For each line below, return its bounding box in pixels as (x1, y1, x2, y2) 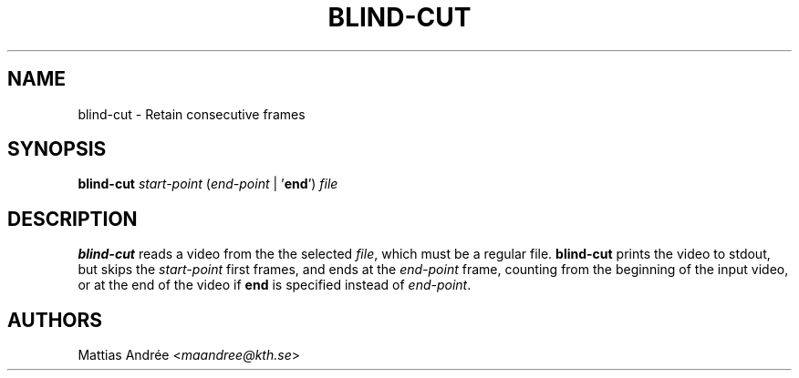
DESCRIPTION (7, 207, 138, 230)
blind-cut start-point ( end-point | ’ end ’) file (78, 176, 338, 192)
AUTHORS (7, 308, 103, 332)
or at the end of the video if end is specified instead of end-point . (78, 277, 472, 293)
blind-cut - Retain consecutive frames (78, 106, 306, 122)
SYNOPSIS (7, 138, 107, 161)
